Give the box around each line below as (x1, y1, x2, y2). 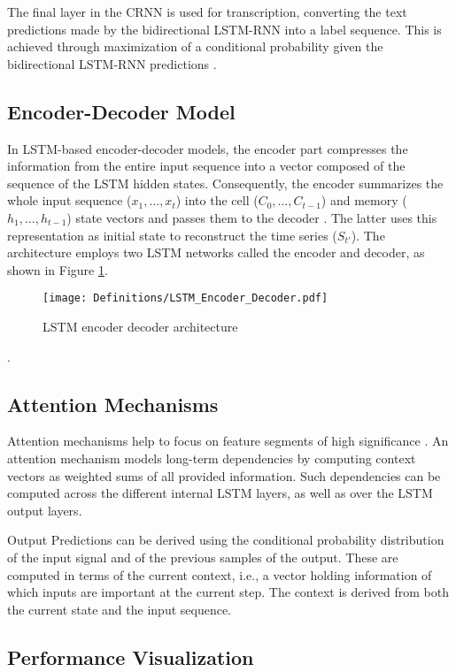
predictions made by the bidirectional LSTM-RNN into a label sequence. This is (7, 19, 442, 38)
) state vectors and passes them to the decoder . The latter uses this (66, 208, 437, 226)
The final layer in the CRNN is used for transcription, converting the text (7, 3, 407, 20)
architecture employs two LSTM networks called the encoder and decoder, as (7, 243, 425, 262)
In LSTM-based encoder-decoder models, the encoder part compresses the (7, 139, 408, 157)
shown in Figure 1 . (7, 260, 108, 279)
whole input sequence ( (7, 191, 132, 210)
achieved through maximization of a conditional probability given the (7, 37, 383, 56)
